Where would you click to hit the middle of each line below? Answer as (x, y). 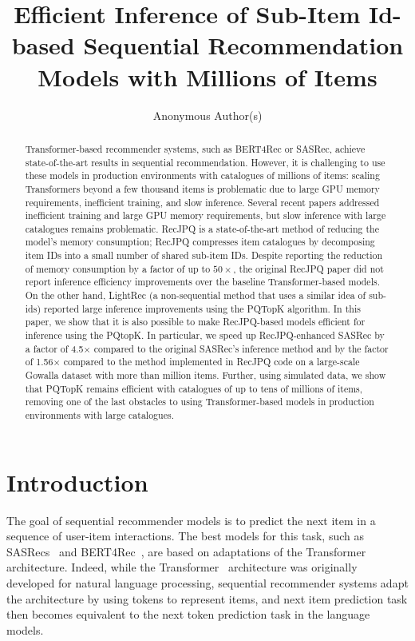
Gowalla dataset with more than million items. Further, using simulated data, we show (206, 375)
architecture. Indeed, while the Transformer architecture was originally (182, 567)
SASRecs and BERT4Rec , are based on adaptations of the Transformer (186, 551)
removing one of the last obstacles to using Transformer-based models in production (200, 402)
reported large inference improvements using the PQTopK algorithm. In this (202, 308)
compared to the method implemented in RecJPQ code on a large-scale (211, 362)
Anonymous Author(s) (207, 115)
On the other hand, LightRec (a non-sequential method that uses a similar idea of (196, 295)
